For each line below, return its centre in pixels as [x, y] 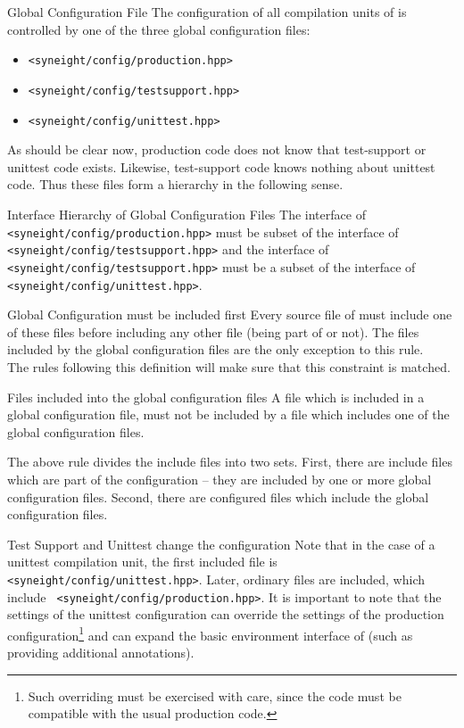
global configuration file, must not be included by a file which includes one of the [228, 414]
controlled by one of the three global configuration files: [159, 29]
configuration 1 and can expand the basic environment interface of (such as [210, 633]
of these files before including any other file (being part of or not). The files [213, 331]
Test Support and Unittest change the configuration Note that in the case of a [221, 544]
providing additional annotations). [101, 653]
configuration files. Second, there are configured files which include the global [218, 496]
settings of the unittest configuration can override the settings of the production [226, 614]
